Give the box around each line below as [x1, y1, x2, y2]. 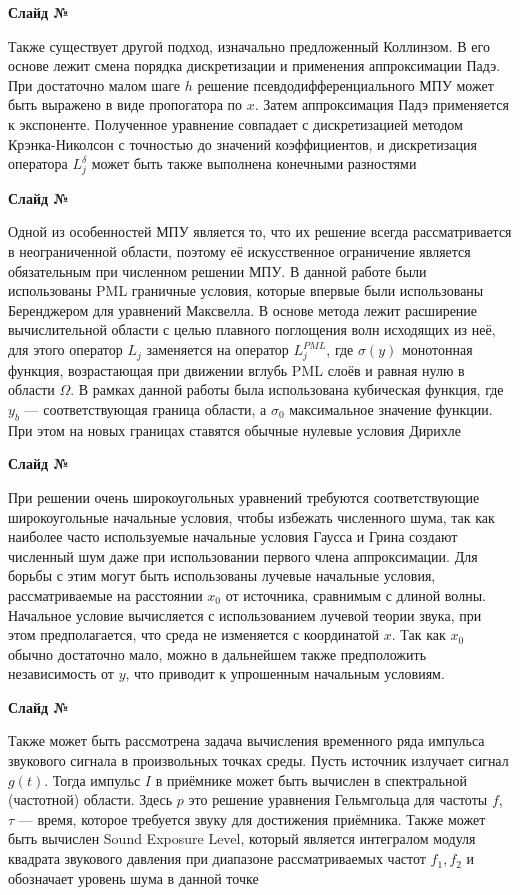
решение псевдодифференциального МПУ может [197, 74, 494, 95]
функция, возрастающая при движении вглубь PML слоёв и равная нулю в [8, 359, 465, 380]
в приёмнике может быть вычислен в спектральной [155, 769, 467, 790]
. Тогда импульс [44, 769, 141, 790]
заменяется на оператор [146, 339, 289, 360]
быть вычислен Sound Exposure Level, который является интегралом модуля [8, 828, 476, 849]
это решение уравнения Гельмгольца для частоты [188, 789, 488, 810]
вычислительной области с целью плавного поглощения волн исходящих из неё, [8, 319, 496, 340]
